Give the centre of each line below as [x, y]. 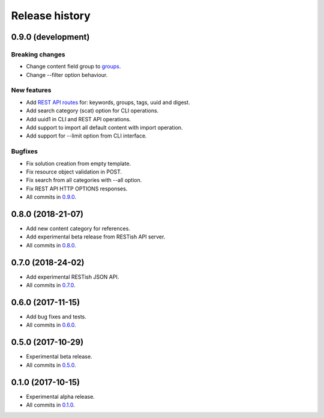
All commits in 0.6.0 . [51, 325]
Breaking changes [38, 54]
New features [31, 90]
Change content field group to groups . [73, 67]
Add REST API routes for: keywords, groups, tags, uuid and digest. [108, 102]
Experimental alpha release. [61, 396]
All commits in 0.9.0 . [51, 197]
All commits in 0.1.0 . [50, 405]
